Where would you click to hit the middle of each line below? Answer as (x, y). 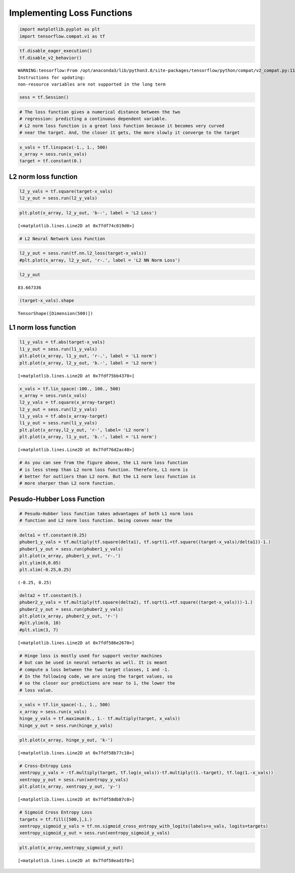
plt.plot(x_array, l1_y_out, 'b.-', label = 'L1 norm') (88, 437)
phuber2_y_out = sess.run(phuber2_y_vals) (71, 609)
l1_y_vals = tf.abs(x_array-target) (64, 416)
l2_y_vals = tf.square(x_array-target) (67, 403)
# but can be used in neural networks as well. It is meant (93, 663)
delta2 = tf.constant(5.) (51, 595)
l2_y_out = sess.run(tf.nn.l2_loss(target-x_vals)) (83, 253)
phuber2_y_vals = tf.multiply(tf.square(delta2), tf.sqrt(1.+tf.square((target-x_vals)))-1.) (136, 602)
